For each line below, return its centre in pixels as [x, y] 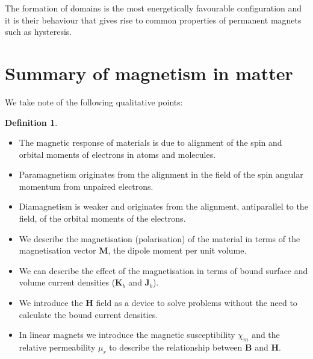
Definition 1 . [31, 122]
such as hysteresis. [39, 32]
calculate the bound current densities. [88, 314]
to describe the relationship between [176, 347]
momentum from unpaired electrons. [86, 186]
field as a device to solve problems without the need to [197, 303]
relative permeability [57, 347]
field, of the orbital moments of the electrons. [102, 218]
